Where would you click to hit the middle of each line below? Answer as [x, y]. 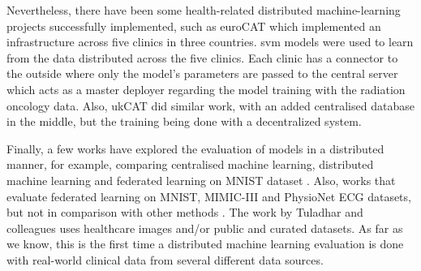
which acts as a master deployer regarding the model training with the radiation [206, 89]
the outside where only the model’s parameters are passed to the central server [202, 73]
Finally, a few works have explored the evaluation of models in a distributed [195, 148]
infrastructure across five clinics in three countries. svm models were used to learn [210, 42]
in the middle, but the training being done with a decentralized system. [184, 121]
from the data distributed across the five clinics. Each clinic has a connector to [202, 57]
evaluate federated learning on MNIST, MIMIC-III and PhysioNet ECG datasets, [209, 196]
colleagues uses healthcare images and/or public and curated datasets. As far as [205, 228]
